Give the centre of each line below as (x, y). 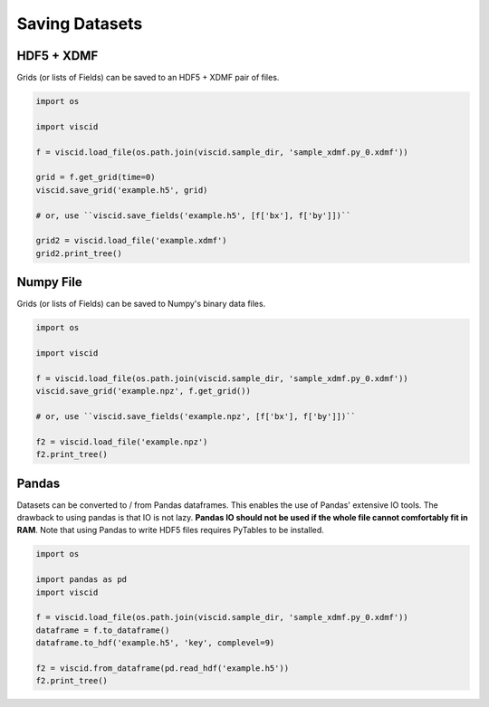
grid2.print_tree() (79, 253)
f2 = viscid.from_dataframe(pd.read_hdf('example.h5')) (163, 668)
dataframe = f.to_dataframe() (103, 630)
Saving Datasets (80, 24)
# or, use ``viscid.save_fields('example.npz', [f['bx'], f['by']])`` (196, 416)
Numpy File (49, 282)
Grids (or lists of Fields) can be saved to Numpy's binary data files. (141, 304)
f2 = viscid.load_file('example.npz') (122, 442)
